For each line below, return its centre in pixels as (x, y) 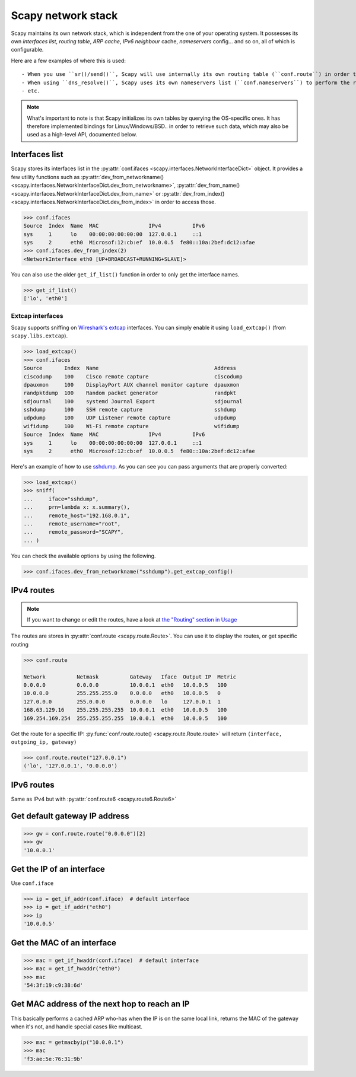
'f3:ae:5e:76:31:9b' (53, 1059)
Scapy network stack (64, 15)
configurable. (27, 50)
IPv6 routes (33, 785)
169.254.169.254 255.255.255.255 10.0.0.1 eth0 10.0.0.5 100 (125, 718)
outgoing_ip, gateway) (44, 742)
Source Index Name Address (130, 368)
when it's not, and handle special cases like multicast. (77, 1027)
